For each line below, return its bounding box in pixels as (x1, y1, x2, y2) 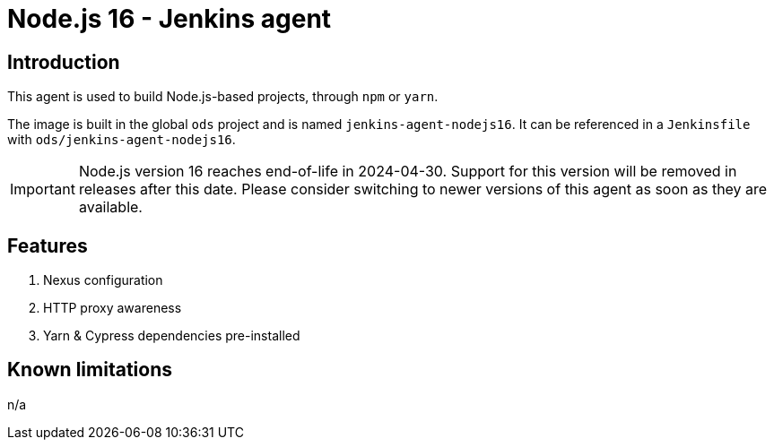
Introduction (7, 50, 120, 73)
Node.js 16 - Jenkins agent (7, 4, 332, 34)
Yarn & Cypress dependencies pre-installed (43, 328, 300, 344)
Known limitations (7, 358, 172, 382)
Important (10, 180, 75, 199)
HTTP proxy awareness (43, 300, 182, 316)
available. (78, 198, 143, 217)
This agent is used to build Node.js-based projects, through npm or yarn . (7, 89, 439, 105)
